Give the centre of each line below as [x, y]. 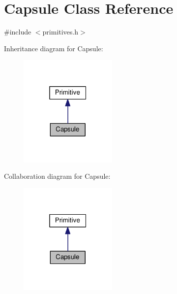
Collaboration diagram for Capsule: [57, 176]
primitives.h [60, 32]
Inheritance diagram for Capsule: [54, 48]
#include [18, 32]
